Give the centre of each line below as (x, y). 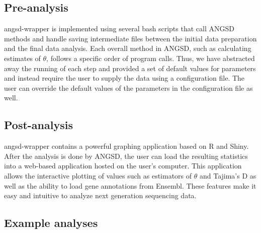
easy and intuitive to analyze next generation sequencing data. (100, 195)
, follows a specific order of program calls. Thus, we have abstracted (151, 58)
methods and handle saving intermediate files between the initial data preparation (130, 38)
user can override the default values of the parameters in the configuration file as (128, 88)
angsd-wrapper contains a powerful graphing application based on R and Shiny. (126, 146)
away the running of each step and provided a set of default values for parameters (130, 68)
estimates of (22, 58)
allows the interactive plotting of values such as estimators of (98, 175)
